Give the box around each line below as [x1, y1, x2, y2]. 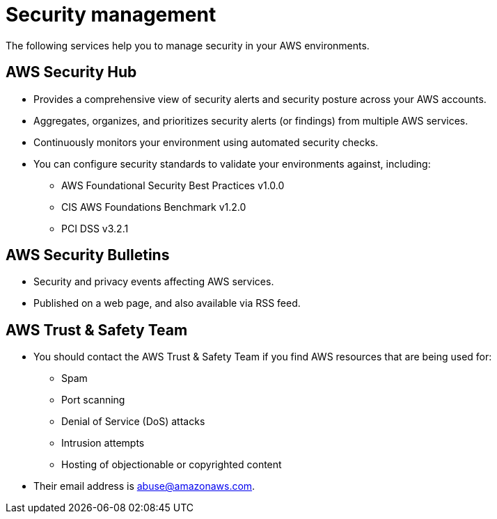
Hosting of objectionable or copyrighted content [61, 458, 282, 471]
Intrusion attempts [61, 437, 145, 449]
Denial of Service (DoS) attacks [61, 415, 205, 428]
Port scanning [61, 394, 125, 406]
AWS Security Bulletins [6, 246, 170, 264]
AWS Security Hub [6, 63, 137, 81]
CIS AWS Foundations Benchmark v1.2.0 [61, 200, 246, 213]
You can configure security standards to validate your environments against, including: [33, 157, 431, 170]
